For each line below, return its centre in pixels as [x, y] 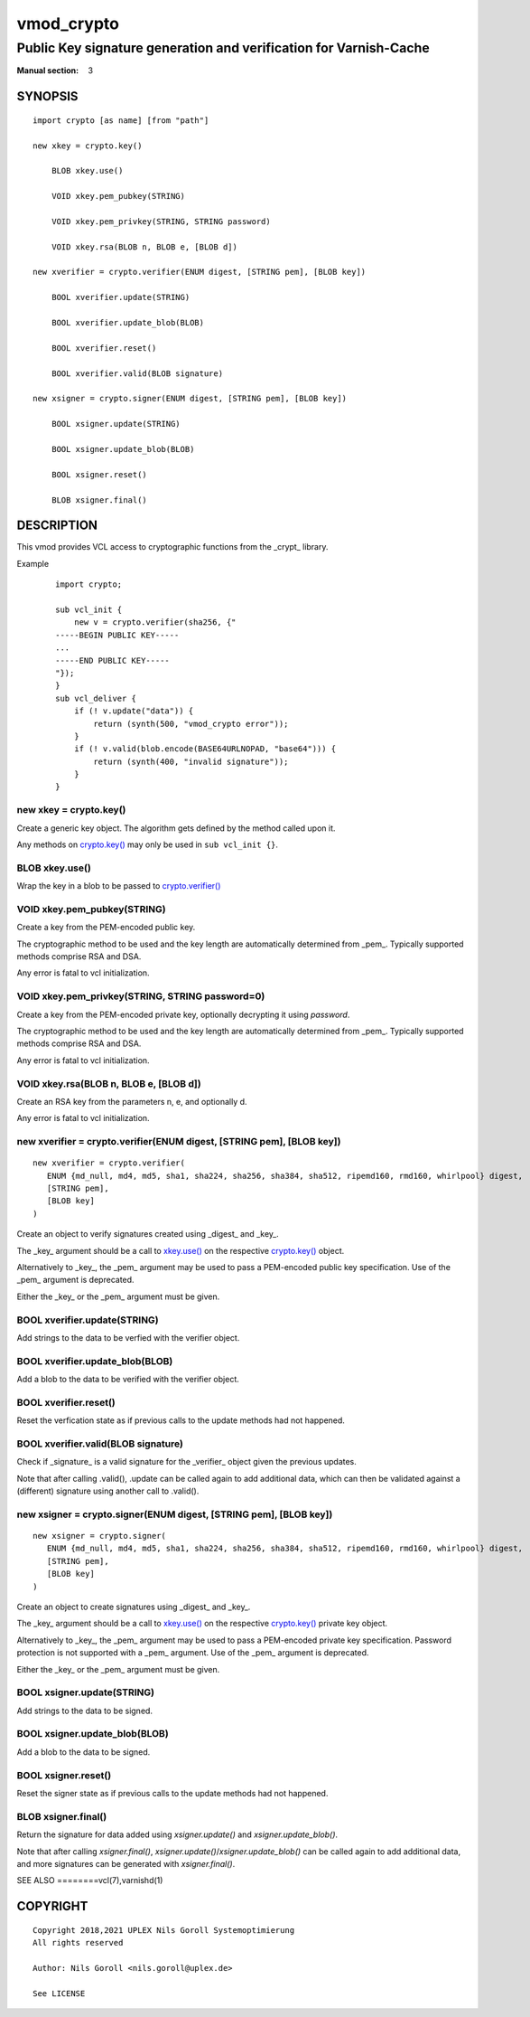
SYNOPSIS [47, 96]
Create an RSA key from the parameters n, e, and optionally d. [132, 1101]
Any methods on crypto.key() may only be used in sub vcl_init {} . [148, 844]
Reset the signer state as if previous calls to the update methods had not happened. [172, 1793]
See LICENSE [59, 1993]
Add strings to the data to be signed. [85, 1711]
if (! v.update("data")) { [134, 711]
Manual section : [48, 71]
